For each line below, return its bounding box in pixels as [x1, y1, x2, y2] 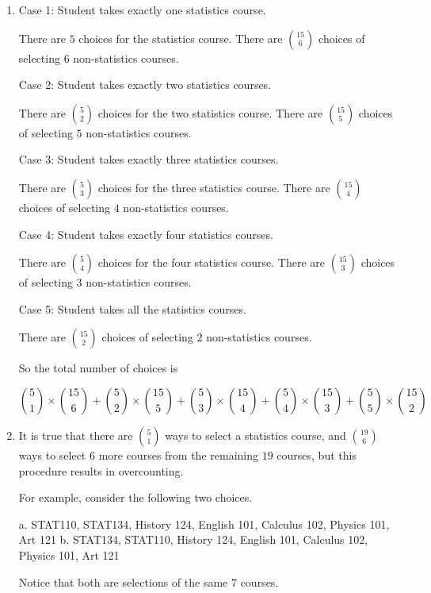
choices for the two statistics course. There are [97, 104, 323, 121]
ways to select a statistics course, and [165, 426, 346, 443]
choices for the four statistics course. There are [97, 254, 326, 271]
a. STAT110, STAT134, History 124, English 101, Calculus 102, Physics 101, [18, 515, 390, 532]
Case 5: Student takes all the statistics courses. [18, 300, 246, 317]
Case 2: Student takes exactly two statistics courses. [18, 76, 272, 93]
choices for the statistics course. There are [78, 29, 283, 46]
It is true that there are [18, 426, 133, 443]
